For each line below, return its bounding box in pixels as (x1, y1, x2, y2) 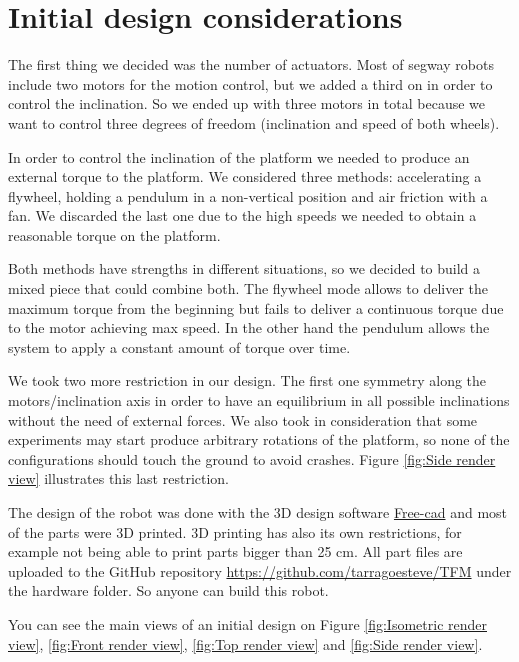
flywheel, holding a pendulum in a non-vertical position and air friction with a (8, 185, 488, 206)
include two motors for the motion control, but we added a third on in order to (8, 73, 493, 94)
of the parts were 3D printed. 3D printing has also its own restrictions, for (8, 521, 462, 542)
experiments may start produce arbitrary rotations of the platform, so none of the (8, 429, 510, 450)
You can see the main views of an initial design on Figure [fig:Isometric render (8, 613, 487, 634)
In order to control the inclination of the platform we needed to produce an (8, 146, 470, 167)
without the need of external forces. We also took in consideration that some (8, 409, 478, 430)
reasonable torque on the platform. (8, 224, 221, 245)
